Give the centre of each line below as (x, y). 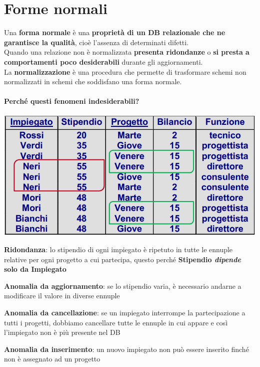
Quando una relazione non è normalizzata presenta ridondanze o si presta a (127, 52)
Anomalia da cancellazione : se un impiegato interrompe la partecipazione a (125, 313)
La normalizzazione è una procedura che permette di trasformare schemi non (125, 71)
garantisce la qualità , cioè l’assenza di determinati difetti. (96, 42)
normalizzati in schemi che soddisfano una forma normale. (93, 81)
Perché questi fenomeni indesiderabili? (72, 101)
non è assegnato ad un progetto (52, 359)
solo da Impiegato (35, 269)
